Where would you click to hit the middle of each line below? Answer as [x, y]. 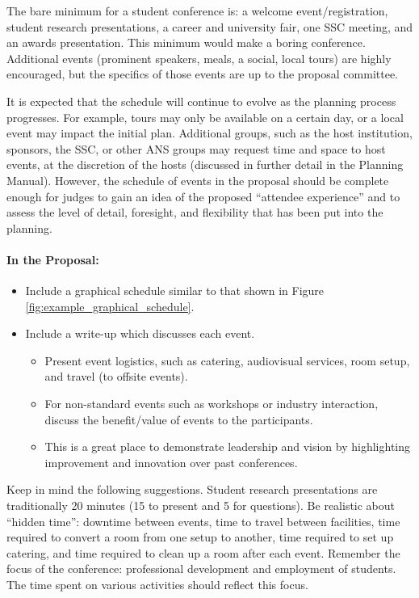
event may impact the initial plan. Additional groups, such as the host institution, [209, 133]
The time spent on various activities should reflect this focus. [157, 585]
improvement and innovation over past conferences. [171, 462]
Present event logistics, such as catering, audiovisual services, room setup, [227, 360]
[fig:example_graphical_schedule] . [110, 306]
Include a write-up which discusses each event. [140, 333]
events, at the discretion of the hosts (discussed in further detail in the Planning [205, 164]
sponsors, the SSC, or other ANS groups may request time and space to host [196, 148]
